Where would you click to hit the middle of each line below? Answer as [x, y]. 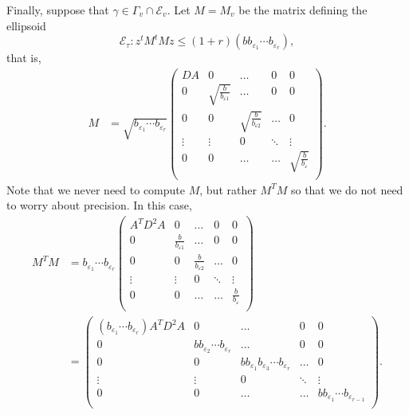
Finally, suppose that [58, 10]
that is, [24, 58]
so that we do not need [347, 189]
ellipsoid [26, 25]
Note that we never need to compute [96, 189]
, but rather [228, 189]
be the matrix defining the [303, 10]
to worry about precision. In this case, [99, 205]
